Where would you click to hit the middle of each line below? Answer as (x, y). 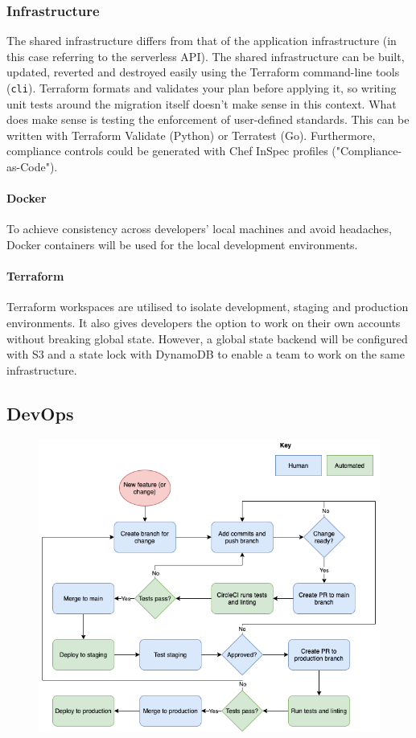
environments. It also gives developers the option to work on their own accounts (204, 322)
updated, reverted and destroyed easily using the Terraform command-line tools (203, 72)
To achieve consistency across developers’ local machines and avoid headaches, (199, 229)
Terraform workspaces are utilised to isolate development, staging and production (208, 307)
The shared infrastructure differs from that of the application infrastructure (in (202, 41)
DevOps (40, 413)
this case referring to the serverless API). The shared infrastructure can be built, (206, 56)
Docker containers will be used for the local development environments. (182, 245)
